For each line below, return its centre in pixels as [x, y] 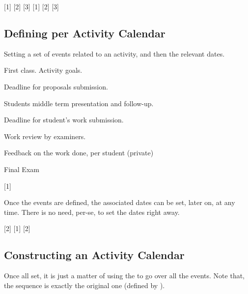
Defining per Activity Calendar [85, 33]
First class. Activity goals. [43, 70]
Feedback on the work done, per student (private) [79, 153]
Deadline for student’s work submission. [64, 120]
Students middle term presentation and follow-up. [79, 103]
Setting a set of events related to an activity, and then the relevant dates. [114, 53]
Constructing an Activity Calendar [94, 255]
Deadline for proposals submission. [56, 86]
